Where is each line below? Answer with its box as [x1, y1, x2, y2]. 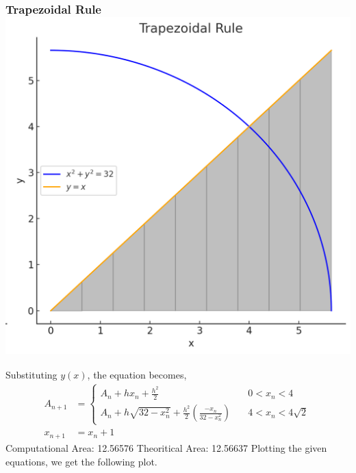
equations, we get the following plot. [5, 454, 157, 468]
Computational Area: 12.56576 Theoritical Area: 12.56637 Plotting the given [5, 440, 327, 455]
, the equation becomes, [87, 368, 187, 382]
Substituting [5, 368, 58, 382]
